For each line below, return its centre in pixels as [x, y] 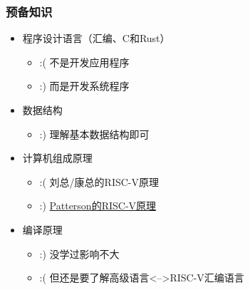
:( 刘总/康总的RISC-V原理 [99, 181]
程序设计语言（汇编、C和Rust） [96, 38]
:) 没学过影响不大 [79, 253]
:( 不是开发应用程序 [84, 62]
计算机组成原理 [57, 158]
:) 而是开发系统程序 [84, 86]
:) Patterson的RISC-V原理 [98, 206]
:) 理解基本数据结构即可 [94, 134]
